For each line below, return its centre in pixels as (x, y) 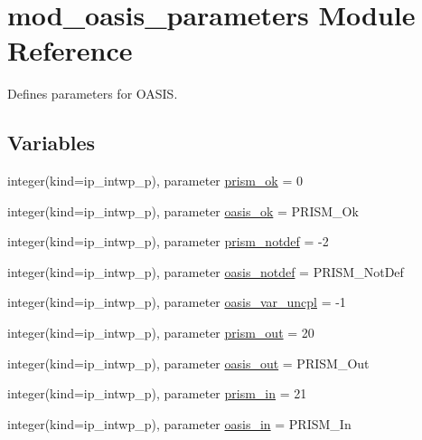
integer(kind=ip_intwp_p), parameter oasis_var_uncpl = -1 (177, 302)
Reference (70, 50)
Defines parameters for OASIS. (93, 94)
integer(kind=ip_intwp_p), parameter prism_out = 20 (161, 333)
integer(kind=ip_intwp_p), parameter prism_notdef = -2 (168, 241)
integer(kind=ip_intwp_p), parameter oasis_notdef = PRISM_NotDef (206, 271)
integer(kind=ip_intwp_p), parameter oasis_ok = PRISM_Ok (183, 210)
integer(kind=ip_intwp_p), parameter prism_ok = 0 (155, 181)
